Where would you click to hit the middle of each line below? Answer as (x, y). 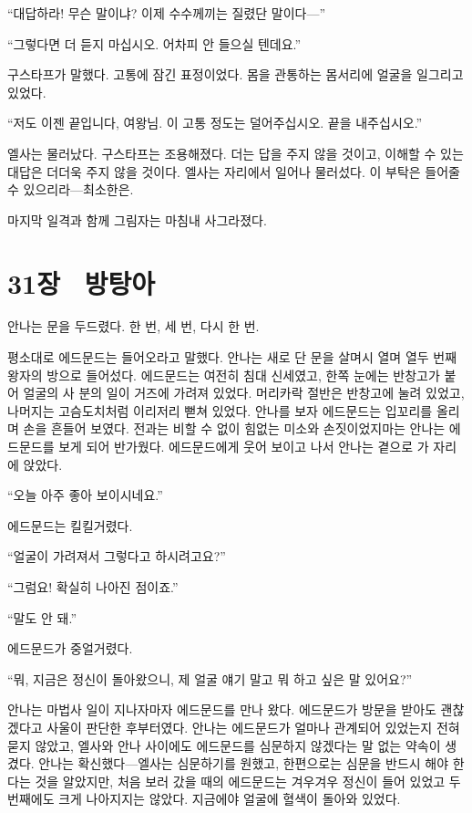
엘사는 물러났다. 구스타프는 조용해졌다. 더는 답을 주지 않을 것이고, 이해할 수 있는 (236, 153)
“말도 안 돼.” (42, 617)
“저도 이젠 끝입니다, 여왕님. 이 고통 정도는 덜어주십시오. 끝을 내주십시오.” (215, 123)
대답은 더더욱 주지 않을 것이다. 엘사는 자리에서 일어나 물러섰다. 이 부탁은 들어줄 (234, 171)
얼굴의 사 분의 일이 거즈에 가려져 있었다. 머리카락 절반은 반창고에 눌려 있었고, (244, 393)
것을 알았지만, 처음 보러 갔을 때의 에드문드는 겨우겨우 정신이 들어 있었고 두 (248, 781)
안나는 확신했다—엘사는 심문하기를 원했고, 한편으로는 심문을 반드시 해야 (244, 763)
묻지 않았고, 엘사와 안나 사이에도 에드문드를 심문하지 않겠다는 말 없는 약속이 (224, 745)
